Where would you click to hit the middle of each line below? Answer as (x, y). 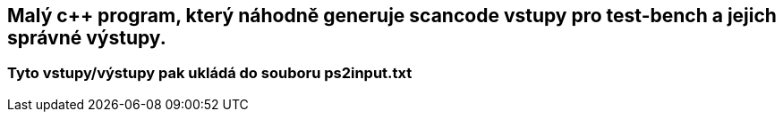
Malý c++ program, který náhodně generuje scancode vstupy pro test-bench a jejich (392, 16)
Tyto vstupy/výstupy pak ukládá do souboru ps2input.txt (210, 73)
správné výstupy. (87, 38)
